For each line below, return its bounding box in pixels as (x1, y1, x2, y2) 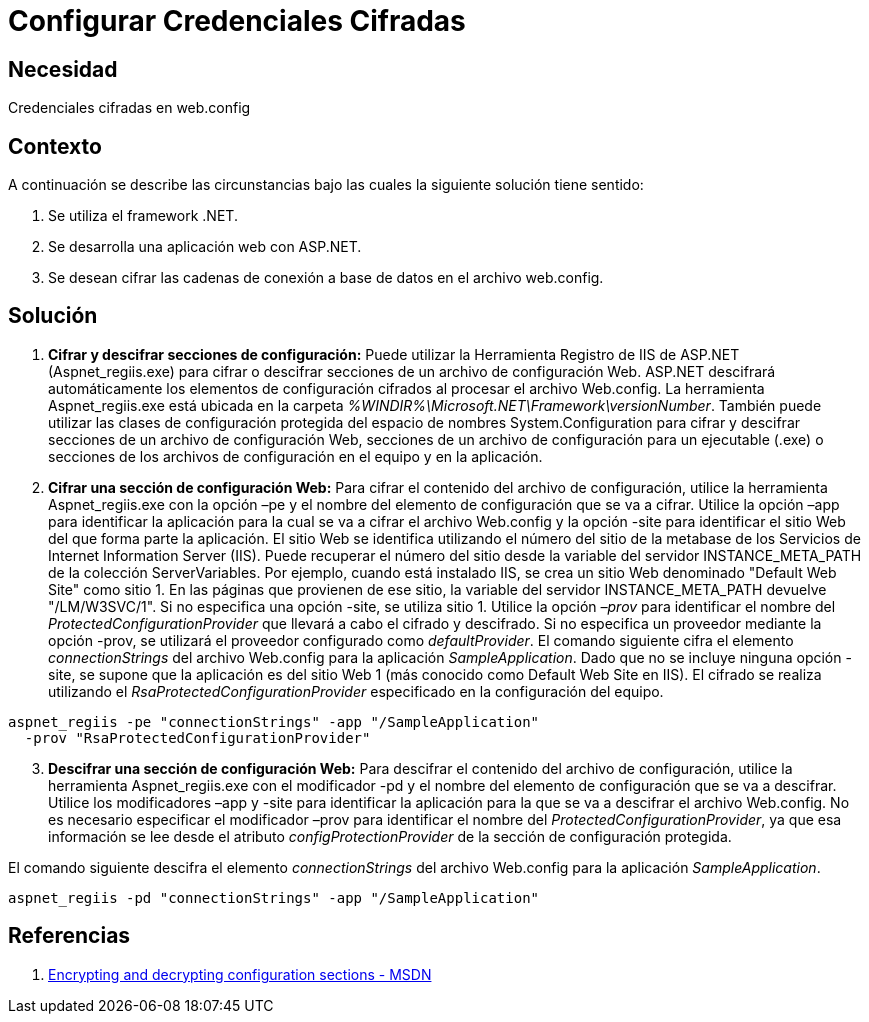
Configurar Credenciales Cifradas (8, 4, 466, 38)
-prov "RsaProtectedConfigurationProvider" (24, 729, 371, 746)
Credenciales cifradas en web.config (8, 99, 251, 117)
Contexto (8, 133, 102, 159)
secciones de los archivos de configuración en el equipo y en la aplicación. (48, 447, 543, 465)
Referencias (8, 923, 131, 949)
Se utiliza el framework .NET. (48, 207, 238, 225)
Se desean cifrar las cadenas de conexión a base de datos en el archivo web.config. (48, 269, 604, 287)
